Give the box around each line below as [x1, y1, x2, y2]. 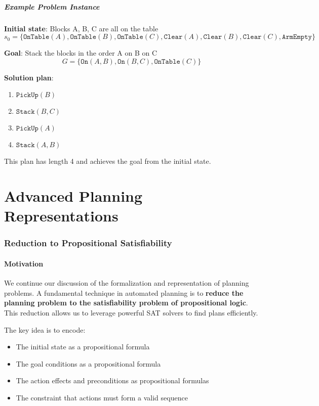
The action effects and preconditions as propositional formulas [16, 375, 209, 386]
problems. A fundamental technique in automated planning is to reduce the [4, 287, 244, 298]
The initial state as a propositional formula [16, 341, 150, 352]
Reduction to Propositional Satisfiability [4, 237, 172, 249]
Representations [4, 205, 118, 226]
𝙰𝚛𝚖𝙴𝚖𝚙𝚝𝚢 [282, 33, 312, 41]
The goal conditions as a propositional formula [16, 358, 161, 369]
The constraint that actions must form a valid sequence [16, 392, 188, 402]
